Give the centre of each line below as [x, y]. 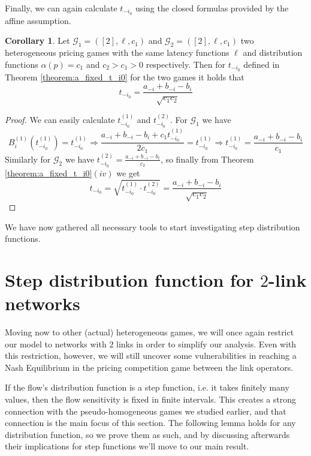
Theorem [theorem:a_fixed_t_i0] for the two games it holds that [125, 76]
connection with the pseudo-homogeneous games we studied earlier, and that [146, 411]
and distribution [273, 52]
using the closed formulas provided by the [212, 8]
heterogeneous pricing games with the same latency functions [117, 52]
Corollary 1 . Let [37, 40]
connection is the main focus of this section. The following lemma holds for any [150, 423]
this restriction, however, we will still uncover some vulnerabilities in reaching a [151, 355]
